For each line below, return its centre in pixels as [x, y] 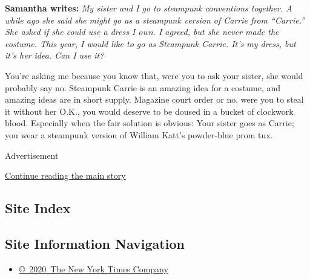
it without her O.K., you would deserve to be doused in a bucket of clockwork [149, 111]
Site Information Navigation [95, 243]
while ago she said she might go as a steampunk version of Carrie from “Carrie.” [155, 20]
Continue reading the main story [65, 175]
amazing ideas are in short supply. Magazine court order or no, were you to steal [154, 99]
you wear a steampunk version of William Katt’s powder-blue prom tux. [139, 134]
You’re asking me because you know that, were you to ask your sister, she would [154, 75]
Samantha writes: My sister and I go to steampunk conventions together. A [149, 8]
